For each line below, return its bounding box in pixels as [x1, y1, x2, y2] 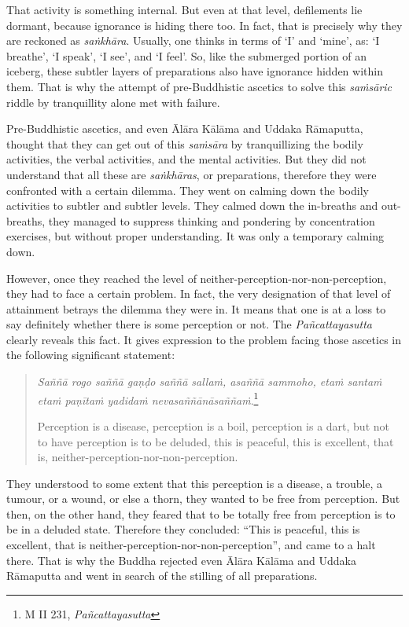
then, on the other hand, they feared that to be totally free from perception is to [6, 505, 396, 522]
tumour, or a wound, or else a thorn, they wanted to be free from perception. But [6, 490, 400, 507]
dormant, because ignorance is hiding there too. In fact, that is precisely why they [6, 16, 403, 33]
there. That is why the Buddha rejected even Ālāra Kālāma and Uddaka [6, 552, 356, 568]
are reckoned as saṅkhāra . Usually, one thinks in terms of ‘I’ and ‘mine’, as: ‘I [6, 32, 380, 49]
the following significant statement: [6, 346, 175, 363]
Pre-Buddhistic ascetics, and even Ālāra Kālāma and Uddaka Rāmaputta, [6, 120, 363, 137]
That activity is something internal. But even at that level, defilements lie [6, 2, 363, 17]
